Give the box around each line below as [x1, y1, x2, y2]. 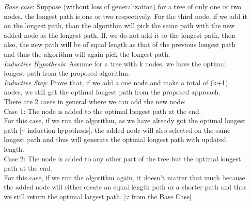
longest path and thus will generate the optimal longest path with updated [4, 134, 226, 144]
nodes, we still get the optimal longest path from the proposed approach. [4, 87, 220, 97]
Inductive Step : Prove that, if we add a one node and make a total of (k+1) [4, 77, 228, 87]
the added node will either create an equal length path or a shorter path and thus [4, 182, 247, 192]
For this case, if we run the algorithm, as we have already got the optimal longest [4, 115, 246, 126]
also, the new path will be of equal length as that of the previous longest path [4, 39, 235, 49]
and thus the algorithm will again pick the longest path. [4, 48, 170, 59]
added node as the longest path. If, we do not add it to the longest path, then [4, 30, 235, 40]
